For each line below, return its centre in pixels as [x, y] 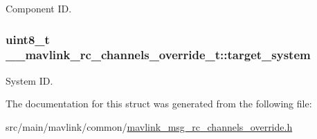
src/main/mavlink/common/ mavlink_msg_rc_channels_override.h [149, 126]
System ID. [29, 80]
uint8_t [28, 39]
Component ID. [39, 8]
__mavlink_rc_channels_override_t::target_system [158, 55]
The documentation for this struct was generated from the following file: [159, 104]
